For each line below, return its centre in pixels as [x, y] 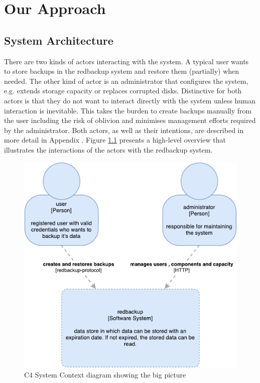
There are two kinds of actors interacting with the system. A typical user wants [126, 61]
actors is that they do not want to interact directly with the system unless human [130, 100]
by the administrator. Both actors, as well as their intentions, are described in [124, 130]
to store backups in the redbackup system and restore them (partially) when [122, 71]
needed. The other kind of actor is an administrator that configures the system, [126, 81]
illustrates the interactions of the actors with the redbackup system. [108, 149]
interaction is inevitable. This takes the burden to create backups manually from [128, 110]
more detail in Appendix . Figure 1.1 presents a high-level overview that [115, 140]
